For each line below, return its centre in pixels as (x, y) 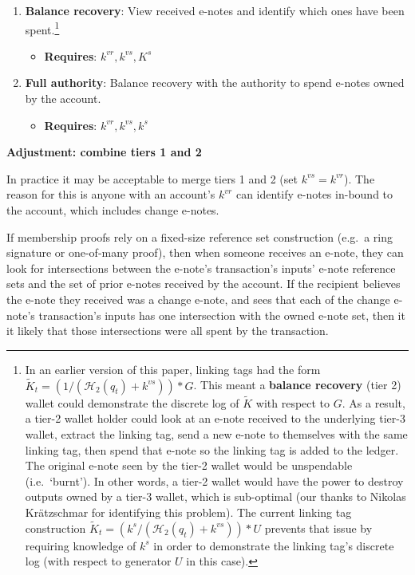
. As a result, (373, 402)
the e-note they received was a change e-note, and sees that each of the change (198, 299)
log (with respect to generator (98, 561)
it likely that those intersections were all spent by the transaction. (168, 331)
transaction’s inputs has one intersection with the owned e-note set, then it (222, 315)
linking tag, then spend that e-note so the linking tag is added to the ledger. (212, 449)
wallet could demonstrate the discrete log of (132, 402)
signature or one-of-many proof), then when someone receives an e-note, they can (205, 252)
